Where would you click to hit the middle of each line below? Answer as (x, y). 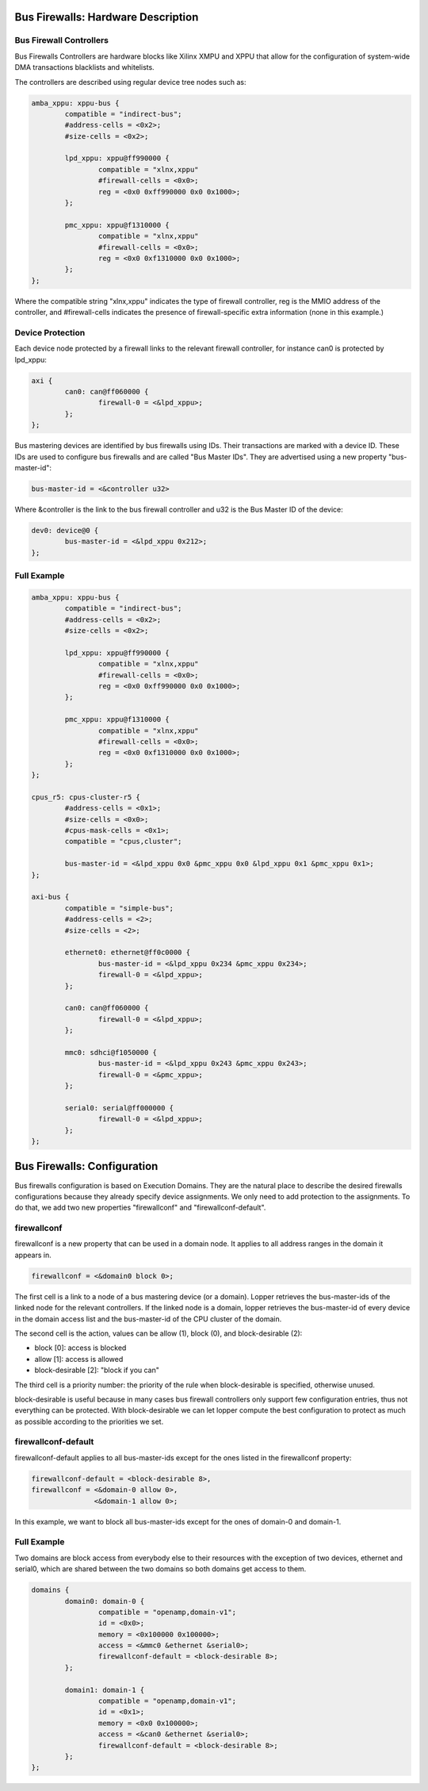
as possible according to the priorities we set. (89, 1421)
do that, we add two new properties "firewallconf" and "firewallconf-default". (140, 1208)
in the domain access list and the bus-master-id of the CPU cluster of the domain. (148, 1319)
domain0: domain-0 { (105, 1601)
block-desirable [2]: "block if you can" (97, 1370)
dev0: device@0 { (65, 530)
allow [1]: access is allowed (79, 1359)
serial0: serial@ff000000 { (119, 1108)
